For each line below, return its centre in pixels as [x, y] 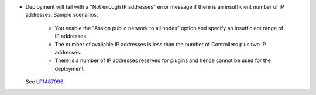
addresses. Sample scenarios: [62, 15]
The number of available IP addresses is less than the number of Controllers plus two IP [160, 44]
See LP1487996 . [45, 82]
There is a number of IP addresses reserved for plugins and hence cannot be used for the [163, 60]
